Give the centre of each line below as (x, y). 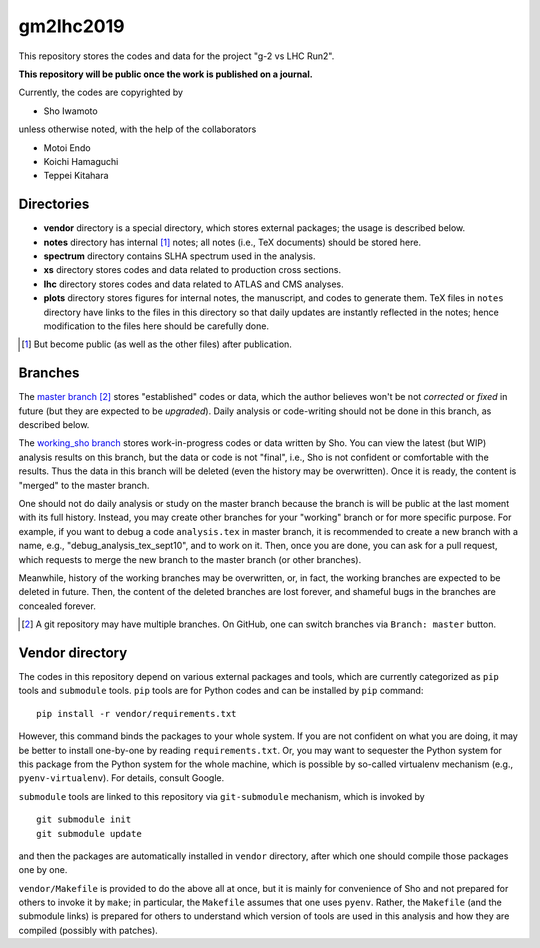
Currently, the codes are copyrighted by (101, 92)
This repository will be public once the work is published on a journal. (166, 74)
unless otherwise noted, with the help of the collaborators (137, 129)
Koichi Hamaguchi (81, 161)
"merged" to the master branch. (84, 485)
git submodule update (89, 833)
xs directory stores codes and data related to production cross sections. (192, 270)
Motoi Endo (67, 147)
